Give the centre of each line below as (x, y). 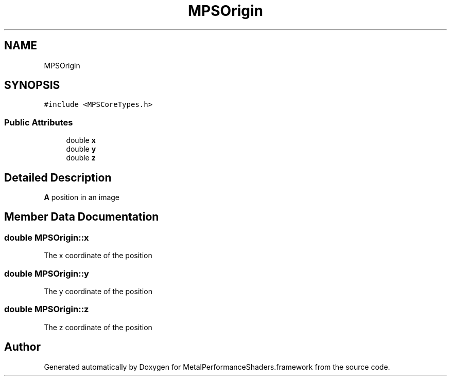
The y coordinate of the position (98, 291)
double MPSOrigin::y (47, 273)
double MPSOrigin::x (47, 237)
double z (81, 158)
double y (81, 149)
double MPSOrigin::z (47, 309)
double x (81, 140)
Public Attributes (39, 122)
